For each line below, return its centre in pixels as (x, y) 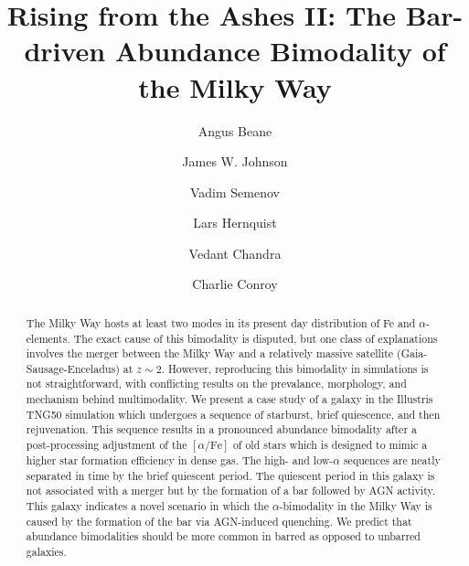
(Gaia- (412, 353)
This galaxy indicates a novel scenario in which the (147, 506)
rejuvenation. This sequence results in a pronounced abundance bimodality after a (221, 429)
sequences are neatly (392, 460)
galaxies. (46, 552)
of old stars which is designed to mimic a (330, 445)
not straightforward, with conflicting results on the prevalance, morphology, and (216, 384)
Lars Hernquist (235, 223)
